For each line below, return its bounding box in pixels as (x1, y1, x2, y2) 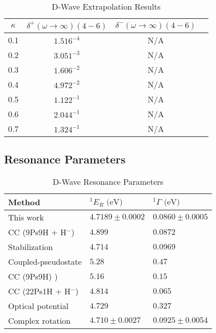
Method (8, 196, 41, 208)
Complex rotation (8, 315, 71, 327)
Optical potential (8, 300, 69, 312)
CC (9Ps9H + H (8, 226, 66, 238)
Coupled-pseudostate (8, 256, 82, 268)
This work (8, 211, 44, 224)
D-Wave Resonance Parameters (52, 176, 164, 188)
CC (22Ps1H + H (8, 285, 70, 297)
